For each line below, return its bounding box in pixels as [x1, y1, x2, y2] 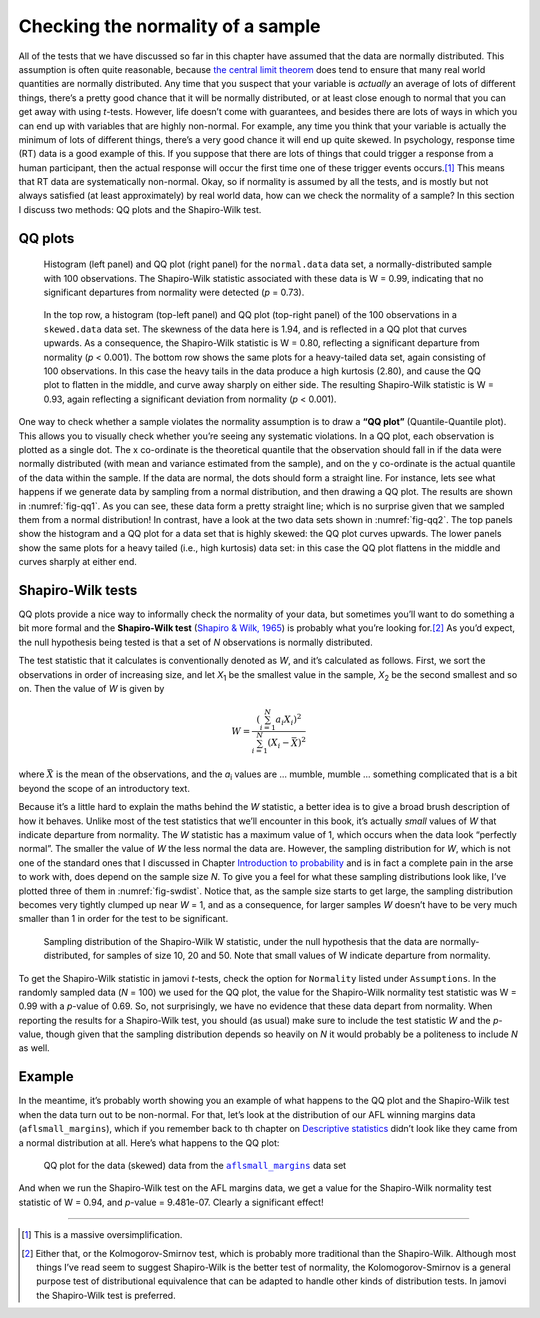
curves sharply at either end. [18, 556, 137, 568]
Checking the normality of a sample [18, 15, 321, 37]
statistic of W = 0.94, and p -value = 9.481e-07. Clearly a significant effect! [18, 1196, 324, 1208]
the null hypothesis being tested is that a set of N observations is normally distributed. [18, 636, 374, 648]
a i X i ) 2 [275, 712, 302, 728]
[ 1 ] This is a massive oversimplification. [21, 1229, 183, 1241]
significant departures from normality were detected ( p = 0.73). [43, 286, 305, 299]
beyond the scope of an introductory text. [18, 782, 190, 794]
